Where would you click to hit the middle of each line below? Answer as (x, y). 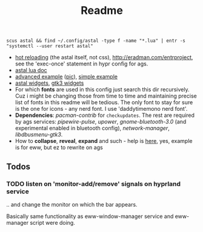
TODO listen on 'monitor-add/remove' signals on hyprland (93, 184)
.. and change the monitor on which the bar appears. (72, 204)
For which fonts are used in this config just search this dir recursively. (102, 90)
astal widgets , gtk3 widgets (49, 83)
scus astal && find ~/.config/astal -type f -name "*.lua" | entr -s (96, 41)
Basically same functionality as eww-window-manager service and (90, 216)
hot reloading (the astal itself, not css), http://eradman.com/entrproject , (104, 58)
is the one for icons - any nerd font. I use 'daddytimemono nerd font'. (101, 109)
